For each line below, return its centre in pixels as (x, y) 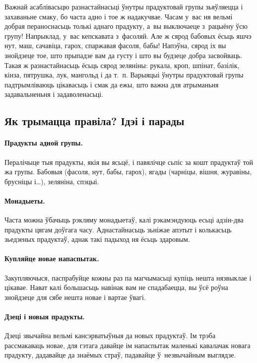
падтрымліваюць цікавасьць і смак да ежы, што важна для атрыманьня (112, 84)
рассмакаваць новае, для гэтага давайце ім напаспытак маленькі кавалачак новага (128, 345)
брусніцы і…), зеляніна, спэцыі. (52, 181)
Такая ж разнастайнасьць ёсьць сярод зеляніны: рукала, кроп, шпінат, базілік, (122, 65)
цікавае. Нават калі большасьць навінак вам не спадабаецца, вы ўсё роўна (116, 287)
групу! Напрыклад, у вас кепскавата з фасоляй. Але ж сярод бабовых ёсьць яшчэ (128, 36)
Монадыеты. (25, 200)
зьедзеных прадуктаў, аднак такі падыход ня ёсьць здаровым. (97, 239)
